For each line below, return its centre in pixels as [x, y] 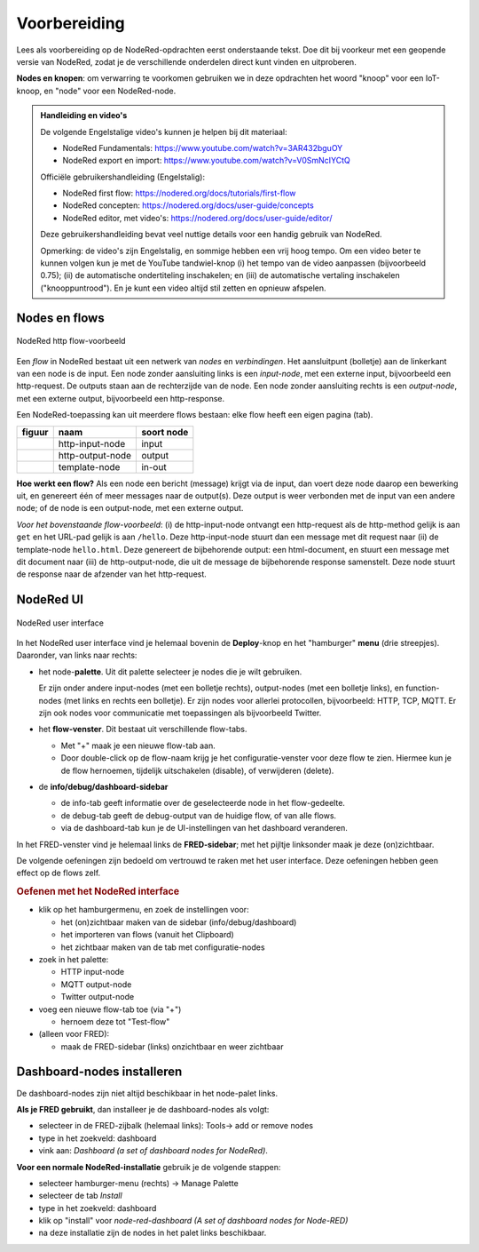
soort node [165, 432]
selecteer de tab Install [81, 1196]
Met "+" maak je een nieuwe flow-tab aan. [138, 746]
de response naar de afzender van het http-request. [112, 574]
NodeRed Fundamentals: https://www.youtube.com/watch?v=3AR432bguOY [203, 148]
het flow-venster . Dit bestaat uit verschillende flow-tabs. [143, 730]
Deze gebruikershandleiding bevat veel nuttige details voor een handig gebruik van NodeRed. [211, 235]
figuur [35, 432]
